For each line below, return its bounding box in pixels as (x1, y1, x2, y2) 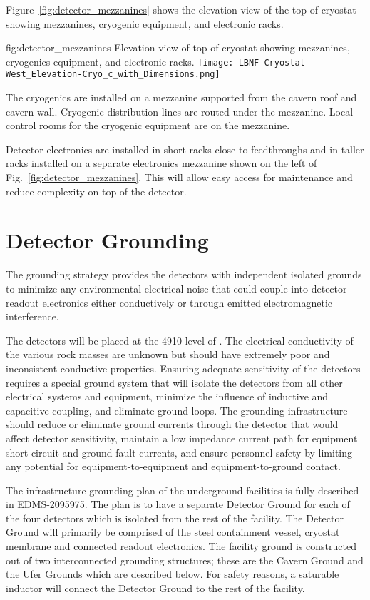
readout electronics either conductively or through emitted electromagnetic (6, 295, 333, 310)
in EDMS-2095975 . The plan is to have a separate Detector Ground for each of (6, 497, 350, 512)
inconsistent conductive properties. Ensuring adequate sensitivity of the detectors (6, 360, 361, 375)
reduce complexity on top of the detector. (6, 183, 187, 198)
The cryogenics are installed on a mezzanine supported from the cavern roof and (6, 90, 357, 105)
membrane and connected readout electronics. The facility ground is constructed (6, 539, 356, 554)
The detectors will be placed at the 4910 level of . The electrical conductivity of (6, 332, 354, 347)
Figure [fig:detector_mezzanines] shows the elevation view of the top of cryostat (6, 2, 356, 16)
